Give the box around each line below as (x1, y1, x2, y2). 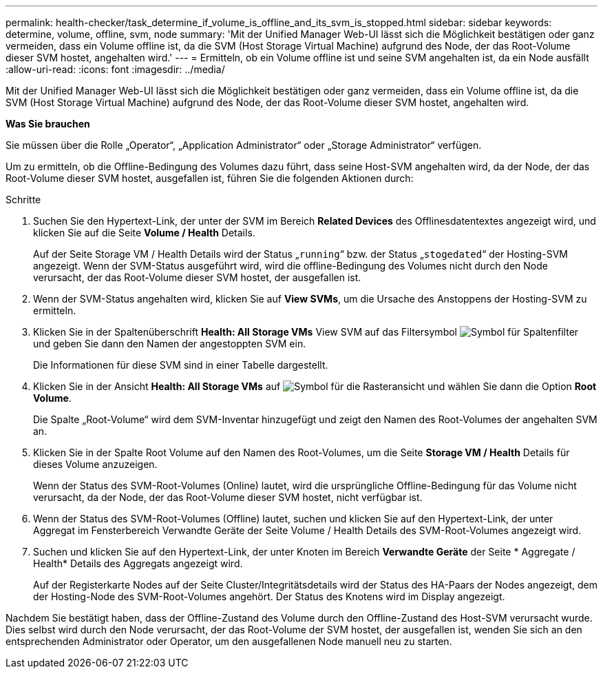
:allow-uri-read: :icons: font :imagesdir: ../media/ (6, 63, 225, 75)
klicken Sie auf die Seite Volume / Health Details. (33, 227, 255, 238)
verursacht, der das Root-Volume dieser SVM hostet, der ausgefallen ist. (33, 272, 361, 283)
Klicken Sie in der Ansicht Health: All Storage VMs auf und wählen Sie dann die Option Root (33, 380, 597, 392)
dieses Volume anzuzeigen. (33, 458, 158, 470)
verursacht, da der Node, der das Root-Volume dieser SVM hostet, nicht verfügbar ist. (33, 491, 423, 503)
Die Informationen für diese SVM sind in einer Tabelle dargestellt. (33, 359, 328, 371)
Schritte (6, 194, 41, 205)
